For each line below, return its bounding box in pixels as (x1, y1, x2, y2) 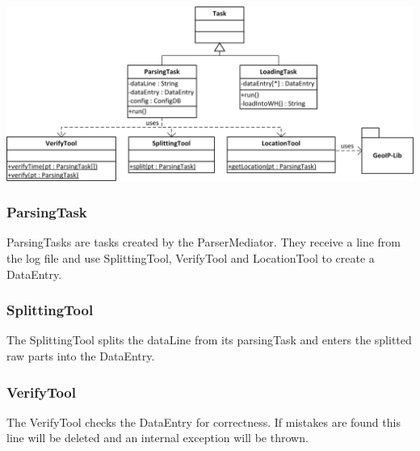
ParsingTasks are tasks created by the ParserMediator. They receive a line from (6, 234, 401, 251)
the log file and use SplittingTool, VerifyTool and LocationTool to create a (6, 249, 375, 266)
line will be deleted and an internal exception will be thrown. (6, 429, 309, 446)
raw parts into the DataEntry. (6, 347, 155, 364)
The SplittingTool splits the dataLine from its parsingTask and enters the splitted (6, 331, 412, 348)
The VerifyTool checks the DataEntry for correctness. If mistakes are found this (6, 413, 401, 430)
